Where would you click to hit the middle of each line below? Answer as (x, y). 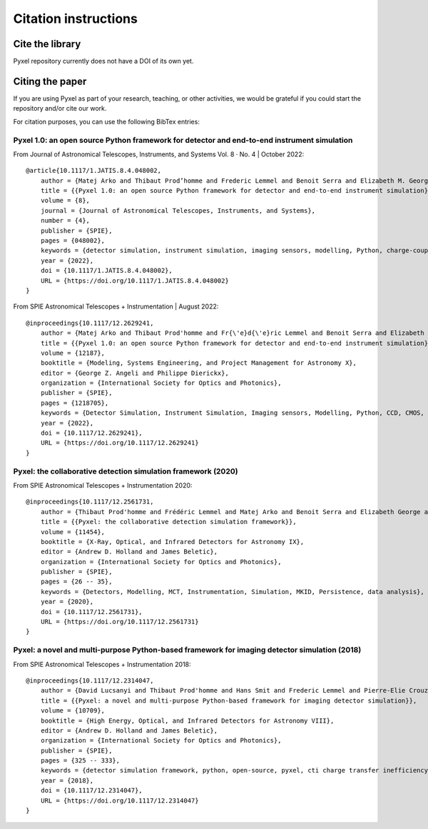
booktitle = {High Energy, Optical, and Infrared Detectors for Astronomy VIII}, (187, 720)
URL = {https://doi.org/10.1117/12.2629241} (119, 443)
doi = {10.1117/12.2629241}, (91, 433)
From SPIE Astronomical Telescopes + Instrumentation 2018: (102, 664)
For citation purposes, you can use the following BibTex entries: (106, 121)
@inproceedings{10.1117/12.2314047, (90, 680)
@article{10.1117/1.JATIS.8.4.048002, (94, 171)
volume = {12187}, (73, 353)
